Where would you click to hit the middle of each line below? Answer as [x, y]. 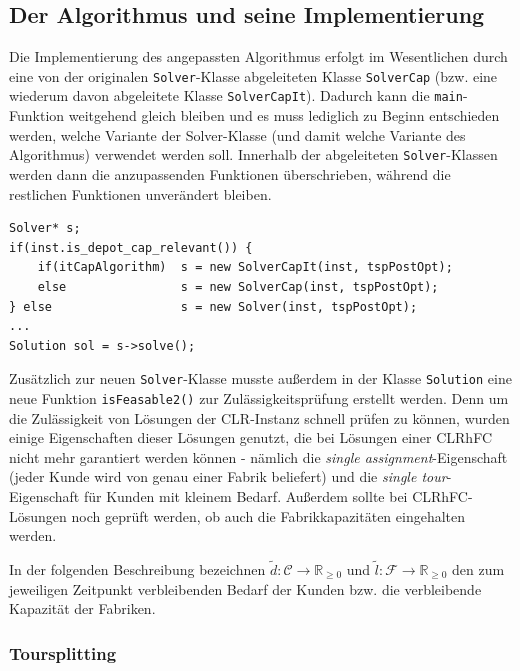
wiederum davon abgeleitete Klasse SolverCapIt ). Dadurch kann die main [236, 95]
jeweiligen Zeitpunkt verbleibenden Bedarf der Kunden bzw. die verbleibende [245, 588]
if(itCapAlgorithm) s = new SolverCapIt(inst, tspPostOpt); [245, 267]
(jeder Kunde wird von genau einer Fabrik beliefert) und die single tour [228, 476]
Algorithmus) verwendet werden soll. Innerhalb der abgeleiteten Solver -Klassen [253, 154]
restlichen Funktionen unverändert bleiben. [140, 193]
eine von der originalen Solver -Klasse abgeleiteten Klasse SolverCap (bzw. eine [253, 75]
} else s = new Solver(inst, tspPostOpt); [213, 306]
